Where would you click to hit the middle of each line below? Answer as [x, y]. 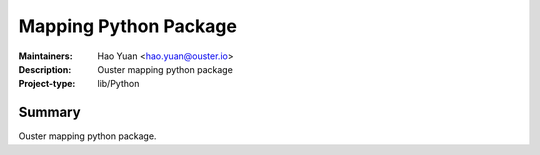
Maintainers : [46, 56]
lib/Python [118, 84]
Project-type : [47, 84]
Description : [45, 69]
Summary [49, 112]
